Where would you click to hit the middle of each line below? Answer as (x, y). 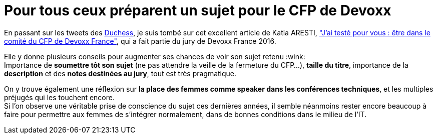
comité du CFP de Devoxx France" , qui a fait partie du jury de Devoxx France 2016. (140, 41)
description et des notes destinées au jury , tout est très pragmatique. (120, 73)
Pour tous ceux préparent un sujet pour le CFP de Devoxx (198, 10)
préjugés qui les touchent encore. (59, 97)
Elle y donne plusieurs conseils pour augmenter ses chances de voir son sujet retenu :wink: (155, 56)
